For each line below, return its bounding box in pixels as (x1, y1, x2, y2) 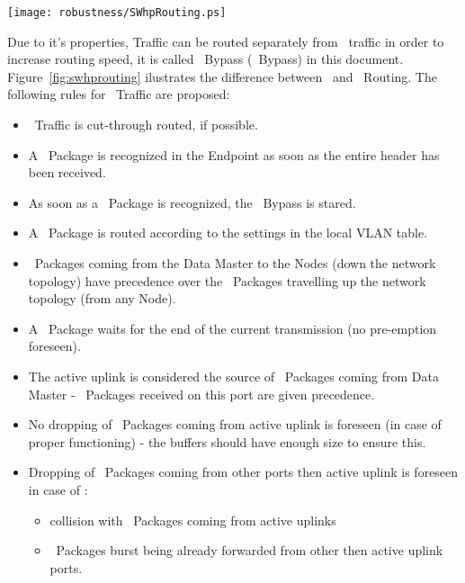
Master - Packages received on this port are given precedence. (28, 384, 375, 403)
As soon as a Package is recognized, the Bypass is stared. (28, 193, 356, 211)
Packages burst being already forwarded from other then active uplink (56, 541, 443, 560)
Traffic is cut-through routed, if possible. (34, 115, 258, 134)
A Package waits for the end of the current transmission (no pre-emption (28, 318, 437, 337)
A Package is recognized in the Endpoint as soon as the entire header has (28, 145, 440, 164)
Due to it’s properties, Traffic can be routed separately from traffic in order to (7, 31, 444, 50)
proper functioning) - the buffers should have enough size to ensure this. (28, 432, 426, 451)
